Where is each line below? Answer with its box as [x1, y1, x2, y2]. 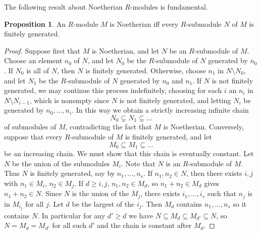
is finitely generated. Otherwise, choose [85, 65, 206, 75]
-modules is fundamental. [130, 2, 208, 12]
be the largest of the [72, 198, 135, 209]
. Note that [121, 158, 155, 168]
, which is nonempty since [29, 95, 110, 105]
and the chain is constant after [97, 220, 192, 230]
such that [207, 188, 237, 199]
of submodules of [4, 121, 57, 132]
